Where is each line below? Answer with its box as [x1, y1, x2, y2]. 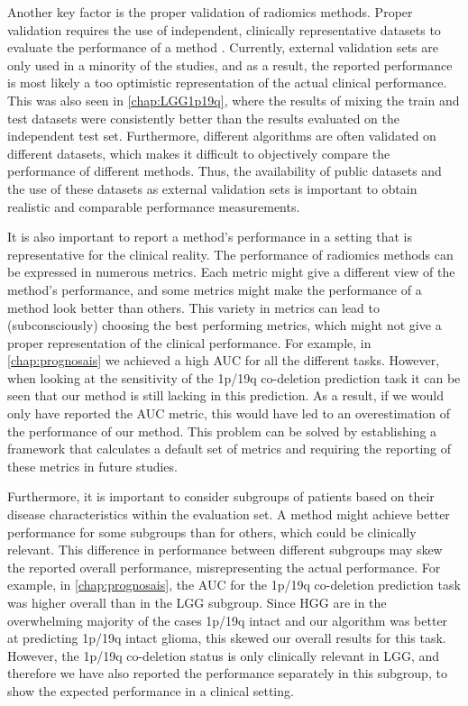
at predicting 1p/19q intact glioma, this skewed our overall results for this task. [7, 628, 446, 647]
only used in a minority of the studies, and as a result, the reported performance [7, 55, 453, 74]
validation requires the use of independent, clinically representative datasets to [7, 20, 441, 39]
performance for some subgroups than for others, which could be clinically [7, 522, 417, 541]
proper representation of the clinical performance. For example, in [7, 333, 372, 352]
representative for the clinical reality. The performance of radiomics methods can [7, 244, 454, 263]
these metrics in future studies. [7, 456, 178, 475]
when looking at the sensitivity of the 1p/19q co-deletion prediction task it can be [7, 368, 461, 387]
